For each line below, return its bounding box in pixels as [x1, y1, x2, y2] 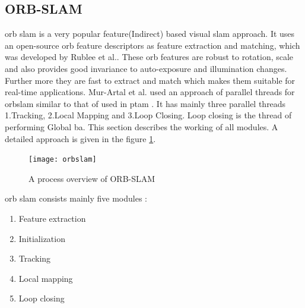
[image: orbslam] [28, 155, 97, 164]
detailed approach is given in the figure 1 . [5, 132, 156, 144]
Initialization [18, 232, 65, 244]
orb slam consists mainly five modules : [5, 192, 147, 205]
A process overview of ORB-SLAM [28, 172, 155, 184]
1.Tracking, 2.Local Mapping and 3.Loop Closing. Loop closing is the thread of [5, 109, 292, 121]
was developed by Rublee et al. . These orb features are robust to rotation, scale [5, 51, 294, 63]
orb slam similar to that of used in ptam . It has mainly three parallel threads [5, 97, 286, 109]
